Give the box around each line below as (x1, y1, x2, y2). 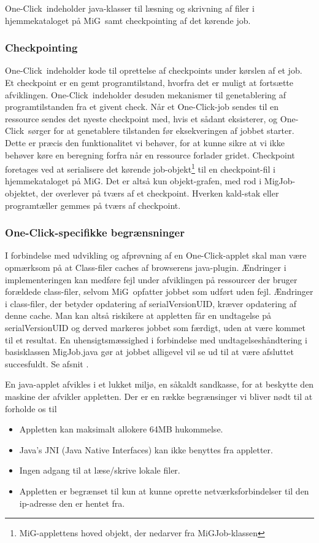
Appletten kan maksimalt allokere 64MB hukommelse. (19, 423, 223, 436)
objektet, (5, 187, 39, 199)
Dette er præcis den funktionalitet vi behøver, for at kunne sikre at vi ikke (5, 136, 285, 149)
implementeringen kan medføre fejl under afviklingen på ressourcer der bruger (5, 273, 298, 286)
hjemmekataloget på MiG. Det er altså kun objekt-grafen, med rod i (5, 174, 262, 187)
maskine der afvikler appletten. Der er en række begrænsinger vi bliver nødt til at (5, 389, 313, 402)
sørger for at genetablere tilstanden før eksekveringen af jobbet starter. (28, 124, 294, 137)
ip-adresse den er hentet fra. (19, 496, 125, 509)
